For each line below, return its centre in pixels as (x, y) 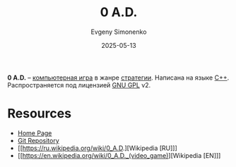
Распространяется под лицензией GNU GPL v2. (79, 85)
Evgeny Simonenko (119, 32)
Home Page (35, 133)
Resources (40, 114)
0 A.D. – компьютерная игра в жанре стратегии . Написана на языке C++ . (118, 78)
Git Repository (39, 140)
